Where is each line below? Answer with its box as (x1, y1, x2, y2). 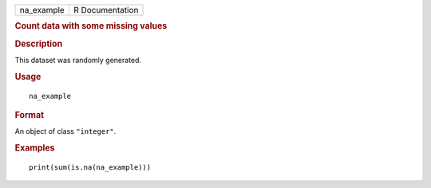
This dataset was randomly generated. (14, 55, 142, 65)
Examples (14, 143, 55, 154)
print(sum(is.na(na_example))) (29, 163, 152, 171)
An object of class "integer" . (14, 127, 117, 136)
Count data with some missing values (14, 21, 168, 32)
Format (14, 109, 44, 120)
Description (14, 38, 63, 49)
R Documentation (73, 5, 139, 15)
